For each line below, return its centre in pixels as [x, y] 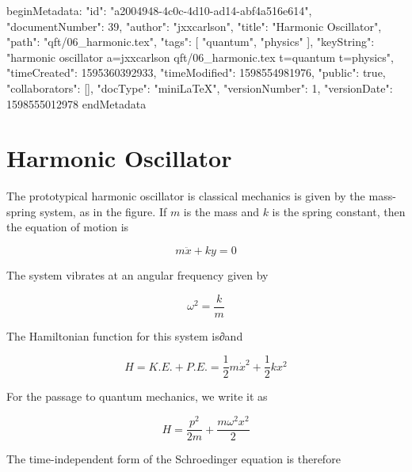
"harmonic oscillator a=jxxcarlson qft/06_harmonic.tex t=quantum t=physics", [200, 57]
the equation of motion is [68, 227]
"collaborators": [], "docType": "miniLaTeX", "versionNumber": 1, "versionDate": [200, 88]
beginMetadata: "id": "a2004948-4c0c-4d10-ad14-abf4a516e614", [159, 10]
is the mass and [221, 211]
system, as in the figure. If [103, 211]
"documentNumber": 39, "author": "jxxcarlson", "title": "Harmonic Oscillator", [194, 26]
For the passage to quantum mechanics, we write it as [137, 396]
